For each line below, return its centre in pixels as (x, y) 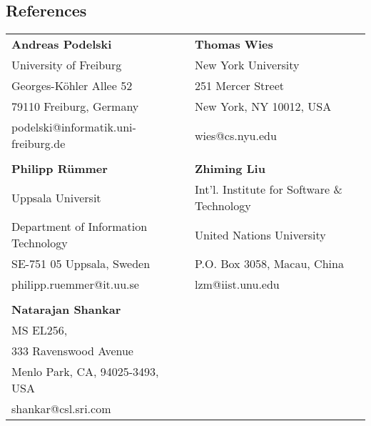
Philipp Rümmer (60, 169)
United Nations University (260, 234)
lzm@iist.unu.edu (237, 284)
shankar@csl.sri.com (61, 409)
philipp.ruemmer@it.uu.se (75, 284)
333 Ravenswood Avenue (72, 351)
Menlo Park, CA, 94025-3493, (85, 372)
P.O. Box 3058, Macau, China (269, 264)
